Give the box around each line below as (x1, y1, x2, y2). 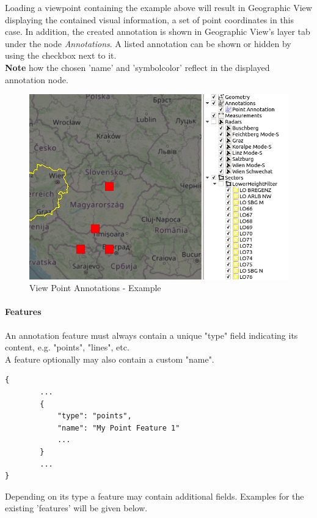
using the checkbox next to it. (5, 49, 117, 62)
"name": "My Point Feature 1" (57, 423, 180, 432)
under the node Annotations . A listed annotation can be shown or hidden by (5, 37, 291, 50)
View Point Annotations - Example (29, 281, 161, 294)
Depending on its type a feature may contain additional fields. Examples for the (5, 489, 304, 502)
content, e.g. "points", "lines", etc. (5, 341, 129, 353)
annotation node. (5, 73, 68, 86)
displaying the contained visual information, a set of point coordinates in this (5, 13, 294, 26)
